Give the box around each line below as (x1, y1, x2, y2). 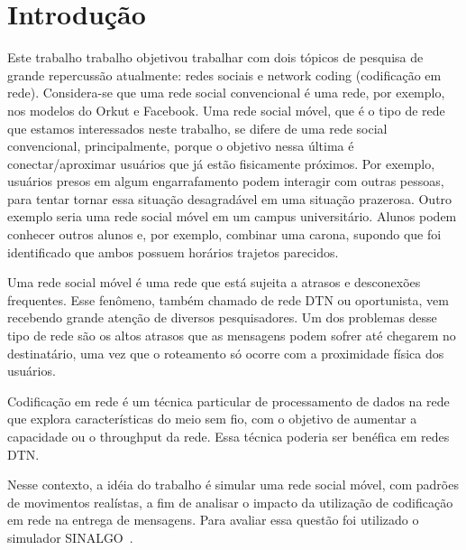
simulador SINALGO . (7, 527, 133, 546)
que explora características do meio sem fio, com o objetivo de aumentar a (7, 409, 417, 428)
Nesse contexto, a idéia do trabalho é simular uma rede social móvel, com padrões (7, 475, 459, 494)
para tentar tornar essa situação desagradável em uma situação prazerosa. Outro (7, 189, 452, 208)
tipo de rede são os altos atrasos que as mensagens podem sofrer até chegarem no (7, 326, 456, 345)
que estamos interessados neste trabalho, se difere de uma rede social (7, 118, 388, 137)
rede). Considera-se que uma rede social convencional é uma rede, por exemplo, (7, 83, 445, 102)
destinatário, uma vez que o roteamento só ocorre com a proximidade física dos (7, 343, 444, 362)
